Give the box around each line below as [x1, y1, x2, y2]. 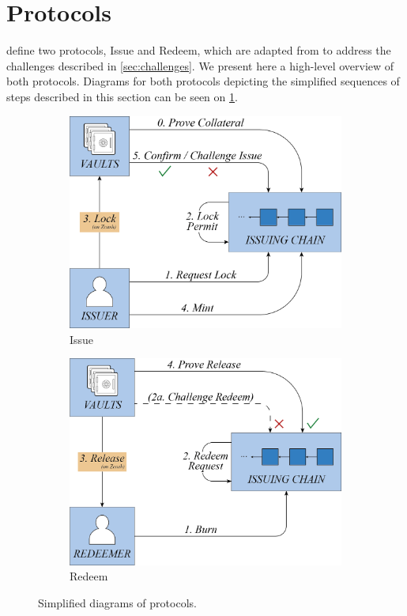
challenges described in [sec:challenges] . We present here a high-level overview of [6, 57, 394, 74]
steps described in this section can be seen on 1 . [6, 88, 238, 104]
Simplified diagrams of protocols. [38, 594, 197, 610]
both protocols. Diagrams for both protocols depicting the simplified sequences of [6, 73, 400, 89]
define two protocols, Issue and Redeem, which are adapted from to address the [6, 42, 391, 59]
